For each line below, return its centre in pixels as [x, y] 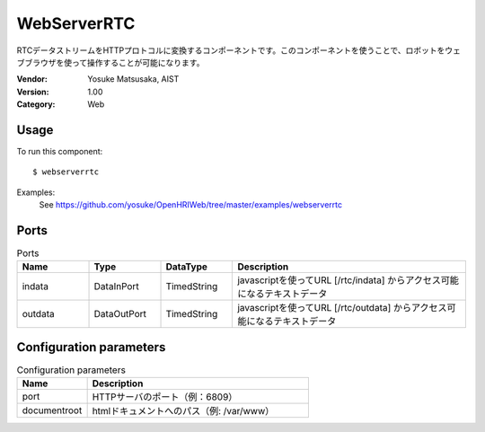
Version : [33, 92]
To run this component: [60, 152]
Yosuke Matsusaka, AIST [133, 79]
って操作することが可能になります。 [138, 62]
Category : [36, 104]
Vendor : [32, 79]
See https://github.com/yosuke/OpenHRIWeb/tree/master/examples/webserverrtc [191, 205]
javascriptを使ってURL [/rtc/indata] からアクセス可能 [348, 280]
